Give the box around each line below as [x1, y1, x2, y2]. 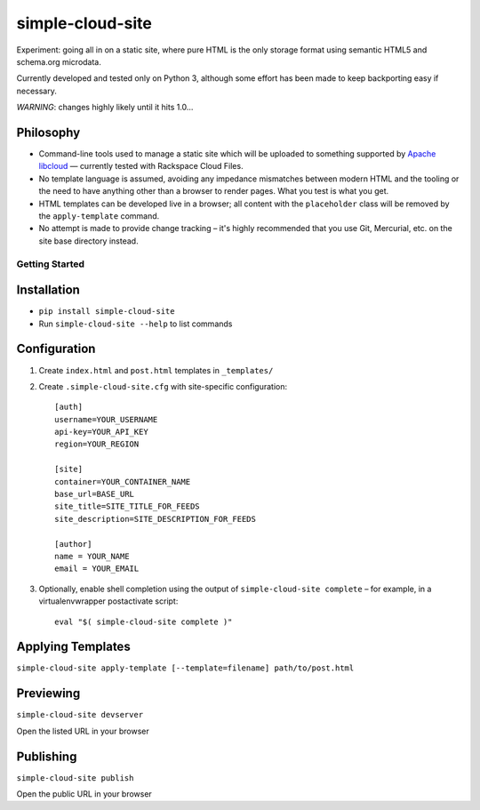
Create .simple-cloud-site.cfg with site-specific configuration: [38, 381, 288, 391]
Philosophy [16, 124, 81, 140]
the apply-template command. [38, 210, 160, 221]
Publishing [16, 749, 77, 764]
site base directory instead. [38, 236, 139, 246]
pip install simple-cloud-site [38, 307, 175, 317]
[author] [54, 539, 92, 549]
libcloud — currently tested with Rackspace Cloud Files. [38, 161, 244, 172]
